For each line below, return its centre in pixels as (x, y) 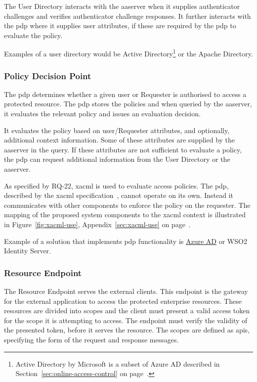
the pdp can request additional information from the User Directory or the (117, 159)
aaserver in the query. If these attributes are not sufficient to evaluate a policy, (123, 149)
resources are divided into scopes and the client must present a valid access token (127, 310)
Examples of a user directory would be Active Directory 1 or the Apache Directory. (128, 53)
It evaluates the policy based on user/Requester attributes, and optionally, (117, 130)
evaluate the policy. (33, 35)
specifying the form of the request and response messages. (91, 339)
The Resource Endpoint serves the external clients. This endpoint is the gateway (126, 291)
